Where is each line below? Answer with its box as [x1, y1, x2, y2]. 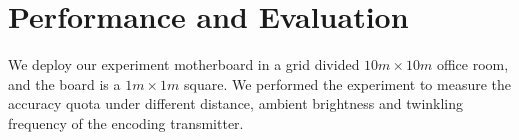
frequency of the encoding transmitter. [8, 112, 244, 133]
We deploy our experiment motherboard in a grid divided [8, 54, 360, 75]
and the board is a [8, 73, 121, 94]
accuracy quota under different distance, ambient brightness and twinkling [8, 93, 464, 114]
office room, [436, 54, 509, 75]
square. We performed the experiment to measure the [184, 73, 512, 94]
